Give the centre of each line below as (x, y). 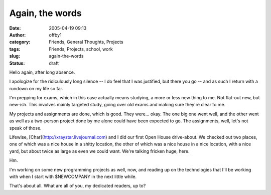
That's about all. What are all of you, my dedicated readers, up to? (78, 186)
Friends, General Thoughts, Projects (86, 42)
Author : (18, 35)
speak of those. (26, 128)
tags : (15, 49)
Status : (17, 63)
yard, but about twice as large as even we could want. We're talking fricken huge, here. (99, 151)
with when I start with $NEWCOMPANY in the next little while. (73, 176)
